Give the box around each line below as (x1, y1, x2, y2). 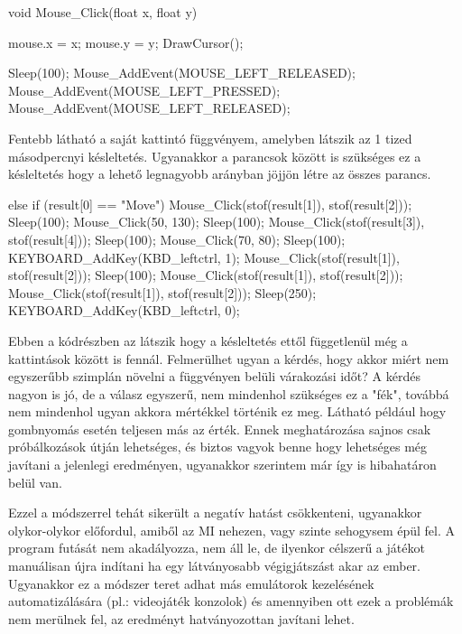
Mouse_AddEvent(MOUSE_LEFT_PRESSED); (8, 80, 281, 99)
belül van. (8, 472, 62, 491)
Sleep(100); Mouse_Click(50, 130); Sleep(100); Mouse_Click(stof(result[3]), (8, 212, 425, 231)
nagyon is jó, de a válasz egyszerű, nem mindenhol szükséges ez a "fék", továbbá (8, 384, 449, 403)
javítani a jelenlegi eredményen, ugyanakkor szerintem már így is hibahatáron (8, 455, 437, 474)
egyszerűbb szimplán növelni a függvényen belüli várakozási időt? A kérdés (8, 367, 420, 386)
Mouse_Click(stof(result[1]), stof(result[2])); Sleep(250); (8, 283, 317, 302)
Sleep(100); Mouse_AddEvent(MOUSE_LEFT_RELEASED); (8, 63, 356, 82)
